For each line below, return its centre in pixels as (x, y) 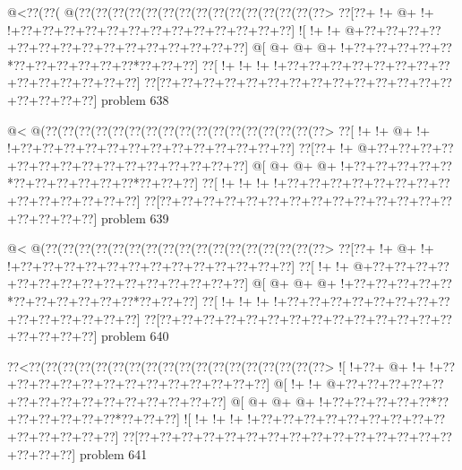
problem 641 (113, 453)
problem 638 (135, 99)
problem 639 (135, 218)
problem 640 (135, 336)
